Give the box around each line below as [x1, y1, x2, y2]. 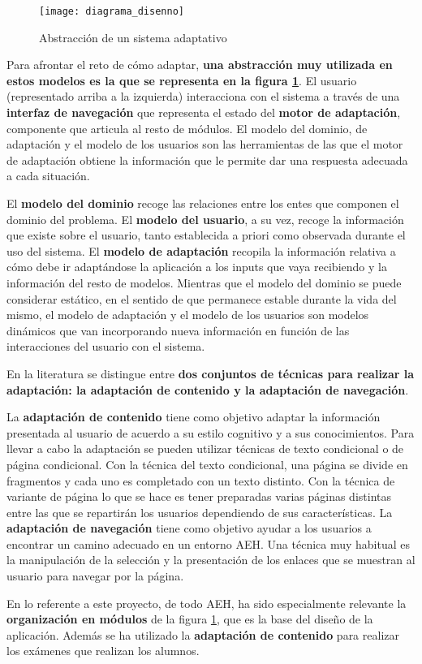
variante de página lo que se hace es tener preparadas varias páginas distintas [6, 488, 391, 505]
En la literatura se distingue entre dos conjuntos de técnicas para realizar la [6, 364, 415, 382]
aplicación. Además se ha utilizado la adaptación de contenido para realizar [6, 626, 399, 643]
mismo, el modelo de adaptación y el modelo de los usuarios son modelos [6, 306, 369, 323]
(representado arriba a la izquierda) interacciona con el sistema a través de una [6, 88, 400, 105]
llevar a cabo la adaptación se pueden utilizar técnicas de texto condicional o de [6, 440, 404, 457]
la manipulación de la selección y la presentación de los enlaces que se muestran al [6, 551, 416, 568]
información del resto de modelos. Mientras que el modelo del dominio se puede [6, 274, 402, 291]
